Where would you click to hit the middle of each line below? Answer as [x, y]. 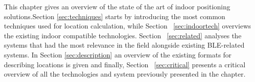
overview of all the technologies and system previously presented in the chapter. [125, 74]
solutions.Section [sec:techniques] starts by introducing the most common [115, 16]
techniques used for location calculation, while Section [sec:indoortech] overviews [127, 26]
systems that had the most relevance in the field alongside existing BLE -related [124, 45]
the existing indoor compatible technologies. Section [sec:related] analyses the [123, 35]
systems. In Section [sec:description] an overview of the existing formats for [118, 54]
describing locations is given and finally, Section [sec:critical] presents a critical [125, 64]
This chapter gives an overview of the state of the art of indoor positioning [117, 6]
